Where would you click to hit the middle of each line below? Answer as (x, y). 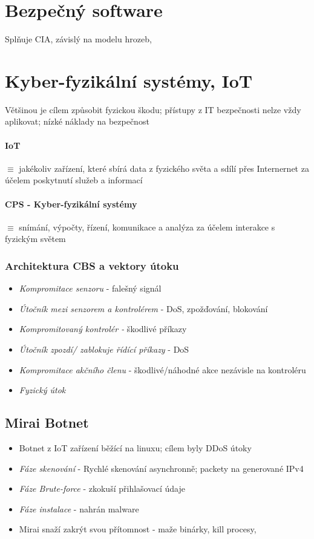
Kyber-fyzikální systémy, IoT (129, 80)
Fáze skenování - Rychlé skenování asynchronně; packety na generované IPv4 (161, 468)
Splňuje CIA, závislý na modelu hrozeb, (78, 39)
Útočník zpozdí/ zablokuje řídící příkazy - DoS (104, 349)
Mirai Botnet (47, 423)
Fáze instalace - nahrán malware (79, 508)
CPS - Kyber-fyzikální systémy (71, 204)
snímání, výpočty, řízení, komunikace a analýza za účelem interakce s (147, 227)
